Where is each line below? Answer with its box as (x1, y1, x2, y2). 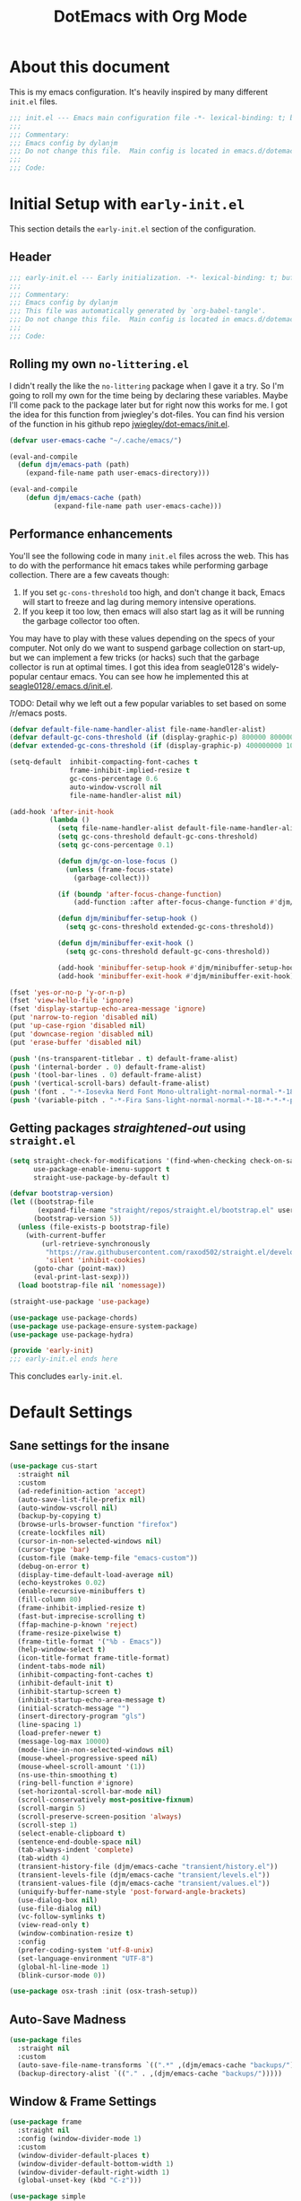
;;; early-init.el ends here (9, 1355, 118, 1364)
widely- (251, 662, 279, 672)
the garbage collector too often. (21, 615, 141, 626)
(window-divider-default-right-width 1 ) (17, 2168, 170, 2177)
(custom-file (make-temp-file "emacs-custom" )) (17, 1553, 199, 1563)
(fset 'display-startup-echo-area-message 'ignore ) (9, 1004, 206, 1013)
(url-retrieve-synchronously (41, 1239, 150, 1249)
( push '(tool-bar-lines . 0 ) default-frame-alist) (9, 1071, 202, 1080)
